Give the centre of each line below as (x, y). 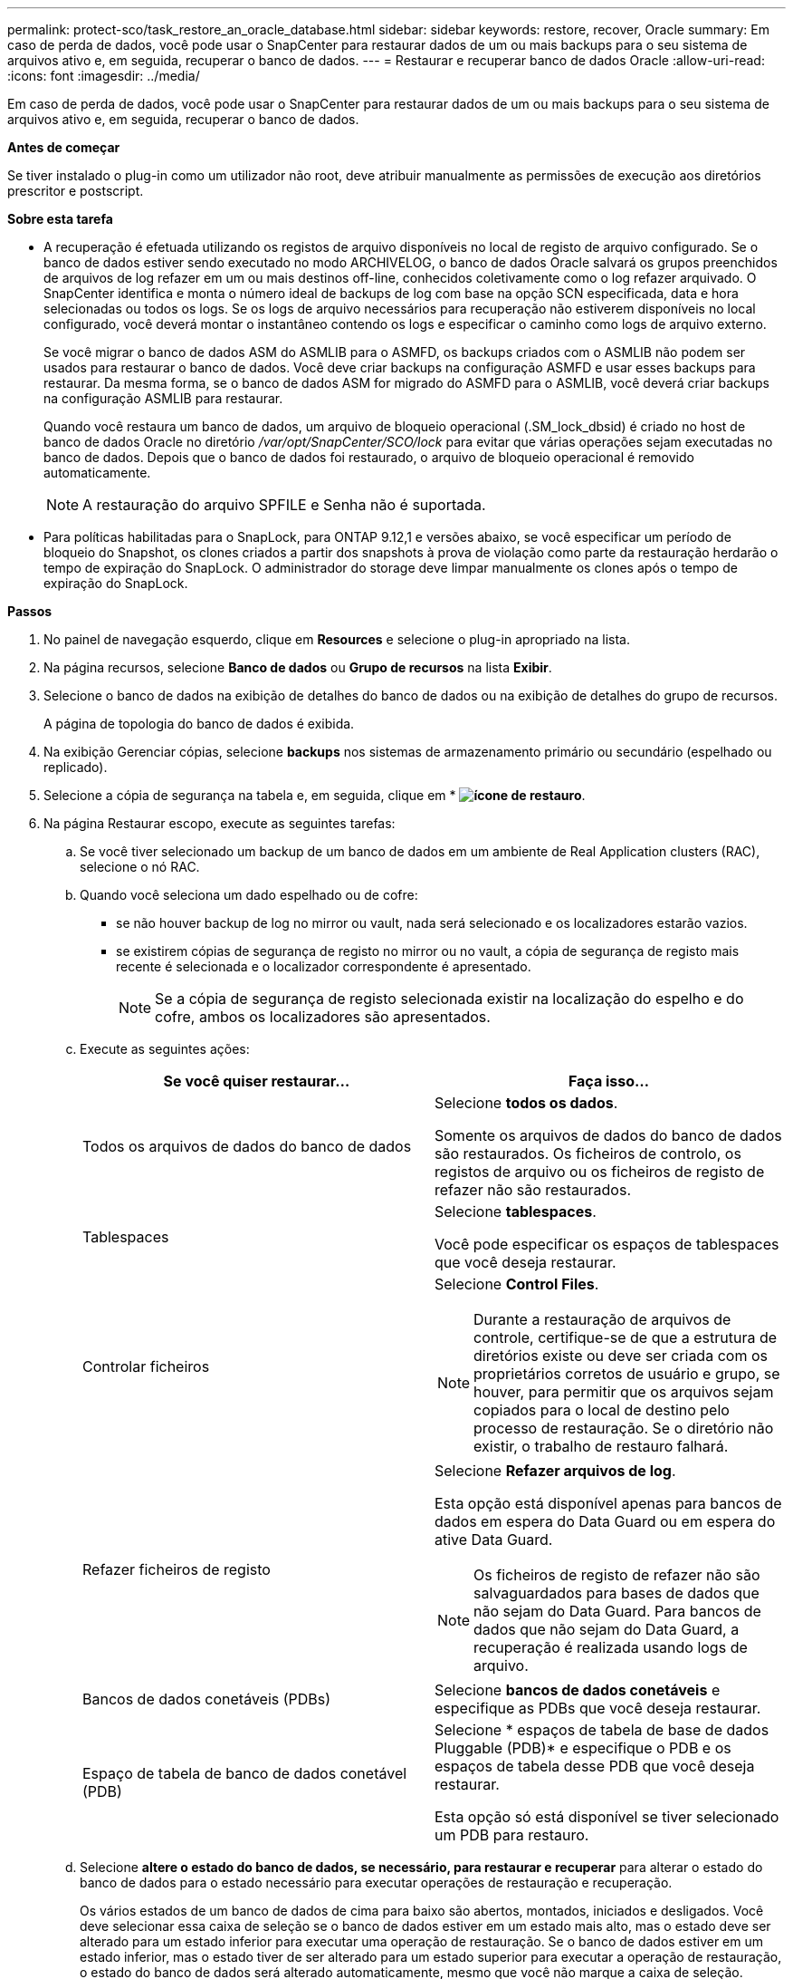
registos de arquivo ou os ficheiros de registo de (600, 1172)
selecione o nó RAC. (140, 867)
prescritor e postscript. (76, 191)
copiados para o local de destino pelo (602, 1410)
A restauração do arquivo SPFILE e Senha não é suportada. (284, 505)
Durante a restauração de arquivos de (602, 1319)
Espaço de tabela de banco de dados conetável (245, 1773)
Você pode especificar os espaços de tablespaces (607, 1244)
